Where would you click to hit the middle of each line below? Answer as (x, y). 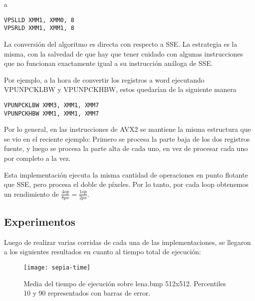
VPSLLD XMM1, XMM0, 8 (39, 20)
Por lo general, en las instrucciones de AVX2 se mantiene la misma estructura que (127, 129)
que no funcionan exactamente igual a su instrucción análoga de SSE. (109, 63)
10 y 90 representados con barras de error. (87, 293)
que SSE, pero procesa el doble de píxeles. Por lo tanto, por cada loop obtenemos (126, 184)
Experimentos (40, 221)
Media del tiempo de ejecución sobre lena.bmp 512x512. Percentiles (125, 283)
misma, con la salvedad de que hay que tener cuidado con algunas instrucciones (124, 53)
